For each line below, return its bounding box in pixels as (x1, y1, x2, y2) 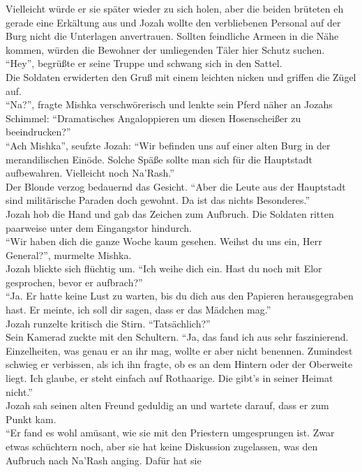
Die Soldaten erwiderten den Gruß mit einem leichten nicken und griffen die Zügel (6, 69, 356, 84)
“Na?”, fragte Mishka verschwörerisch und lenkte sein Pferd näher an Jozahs (6, 97, 333, 112)
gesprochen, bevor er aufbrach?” (6, 274, 143, 289)
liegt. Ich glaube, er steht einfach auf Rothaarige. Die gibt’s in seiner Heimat (6, 371, 333, 385)
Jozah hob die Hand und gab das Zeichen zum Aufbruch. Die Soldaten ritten (6, 206, 334, 221)
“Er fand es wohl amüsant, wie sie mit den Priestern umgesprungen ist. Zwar (6, 425, 335, 440)
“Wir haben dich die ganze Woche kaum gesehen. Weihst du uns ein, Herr (6, 234, 322, 249)
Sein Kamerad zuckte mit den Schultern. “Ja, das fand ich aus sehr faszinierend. (6, 330, 349, 344)
